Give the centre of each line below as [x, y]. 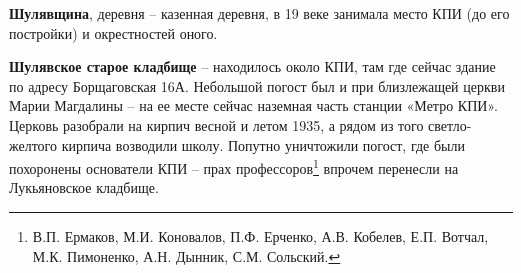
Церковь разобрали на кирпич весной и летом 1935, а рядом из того [216, 124]
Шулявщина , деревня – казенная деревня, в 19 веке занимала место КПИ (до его [259, 13]
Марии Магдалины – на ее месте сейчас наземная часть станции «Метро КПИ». [253, 105]
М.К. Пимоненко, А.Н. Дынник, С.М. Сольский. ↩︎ [186, 255]
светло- [450, 124]
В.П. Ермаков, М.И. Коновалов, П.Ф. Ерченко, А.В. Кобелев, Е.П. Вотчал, [260, 236]
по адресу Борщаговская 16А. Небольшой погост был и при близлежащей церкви [257, 85]
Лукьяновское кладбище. [84, 187]
